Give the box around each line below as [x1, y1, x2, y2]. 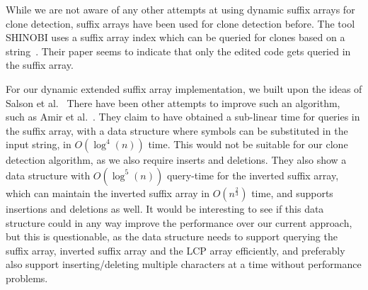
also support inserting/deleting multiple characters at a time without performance [6, 257, 362, 272]
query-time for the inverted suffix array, [166, 167, 339, 182]
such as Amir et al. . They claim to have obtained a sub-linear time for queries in [6, 109, 360, 124]
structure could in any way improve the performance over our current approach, [6, 215, 352, 230]
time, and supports [251, 185, 333, 200]
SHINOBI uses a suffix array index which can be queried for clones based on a [6, 30, 345, 45]
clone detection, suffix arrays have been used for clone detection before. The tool [6, 16, 355, 30]
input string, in [6, 137, 71, 152]
